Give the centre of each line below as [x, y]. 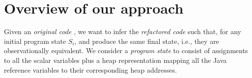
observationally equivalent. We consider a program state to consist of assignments [126, 50]
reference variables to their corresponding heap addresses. [90, 69]
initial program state [35, 41]
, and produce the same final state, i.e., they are [147, 41]
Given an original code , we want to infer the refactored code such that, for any [123, 31]
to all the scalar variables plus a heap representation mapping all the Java [115, 60]
